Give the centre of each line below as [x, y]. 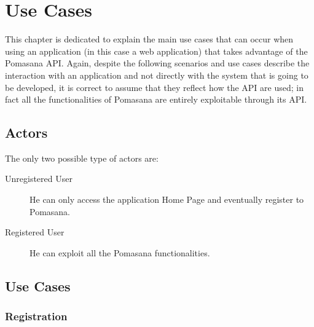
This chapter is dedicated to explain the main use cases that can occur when [149, 39]
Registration [36, 316]
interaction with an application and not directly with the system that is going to [157, 75]
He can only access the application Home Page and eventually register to [167, 199]
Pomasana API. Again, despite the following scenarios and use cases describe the [157, 63]
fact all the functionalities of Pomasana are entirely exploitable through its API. [156, 99]
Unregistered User [39, 179]
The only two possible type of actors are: [82, 158]
